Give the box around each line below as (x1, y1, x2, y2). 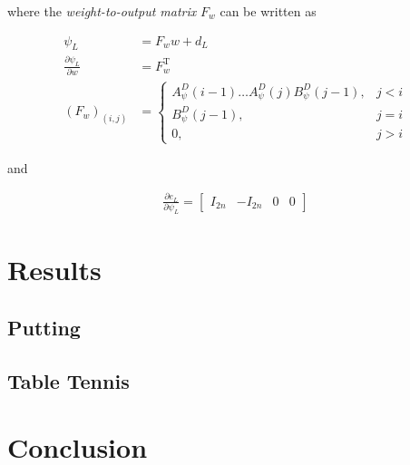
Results (7, 251, 102, 288)
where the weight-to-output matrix (7, 2, 197, 20)
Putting (7, 313, 81, 341)
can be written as (220, 2, 317, 20)
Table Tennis (7, 366, 130, 394)
